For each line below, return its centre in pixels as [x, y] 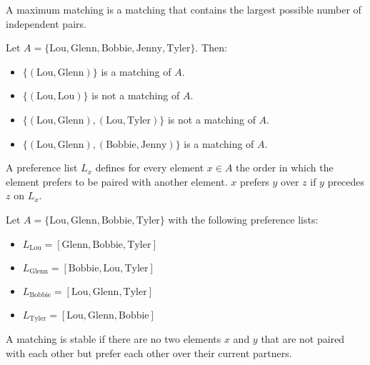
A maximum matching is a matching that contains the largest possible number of [184, 9]
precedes [346, 181]
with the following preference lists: [243, 219]
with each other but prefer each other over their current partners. [149, 352]
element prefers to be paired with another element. [117, 181]
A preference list [42, 167]
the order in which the [285, 167]
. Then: [211, 47]
